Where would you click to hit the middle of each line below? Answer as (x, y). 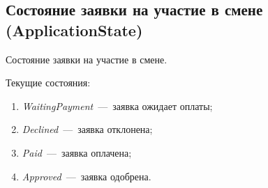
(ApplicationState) (74, 30)
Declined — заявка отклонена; (87, 129)
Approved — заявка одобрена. (87, 176)
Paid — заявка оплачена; (77, 152)
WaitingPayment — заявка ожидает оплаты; (117, 105)
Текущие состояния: (48, 83)
